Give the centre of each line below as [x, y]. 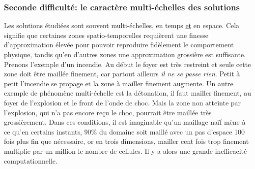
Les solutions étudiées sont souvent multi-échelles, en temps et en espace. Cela [122, 25]
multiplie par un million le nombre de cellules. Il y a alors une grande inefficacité [126, 151]
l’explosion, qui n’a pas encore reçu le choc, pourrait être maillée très [108, 112]
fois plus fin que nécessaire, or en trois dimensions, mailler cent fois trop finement [127, 141]
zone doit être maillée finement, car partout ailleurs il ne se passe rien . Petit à [122, 74]
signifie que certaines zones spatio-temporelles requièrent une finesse [106, 35]
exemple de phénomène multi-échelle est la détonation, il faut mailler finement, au [127, 93]
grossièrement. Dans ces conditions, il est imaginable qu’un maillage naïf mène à [125, 122]
